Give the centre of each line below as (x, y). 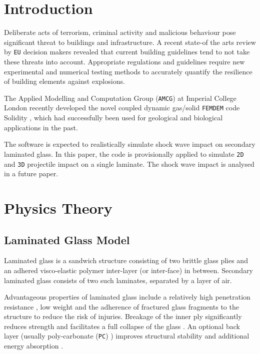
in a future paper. (31, 174)
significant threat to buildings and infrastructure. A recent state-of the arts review (130, 42)
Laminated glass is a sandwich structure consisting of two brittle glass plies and (126, 260)
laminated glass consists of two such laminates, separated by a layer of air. (118, 280)
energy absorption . (34, 346)
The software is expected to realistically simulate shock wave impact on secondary (130, 144)
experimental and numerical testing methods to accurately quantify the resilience (128, 71)
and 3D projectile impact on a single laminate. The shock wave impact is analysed (129, 164)
